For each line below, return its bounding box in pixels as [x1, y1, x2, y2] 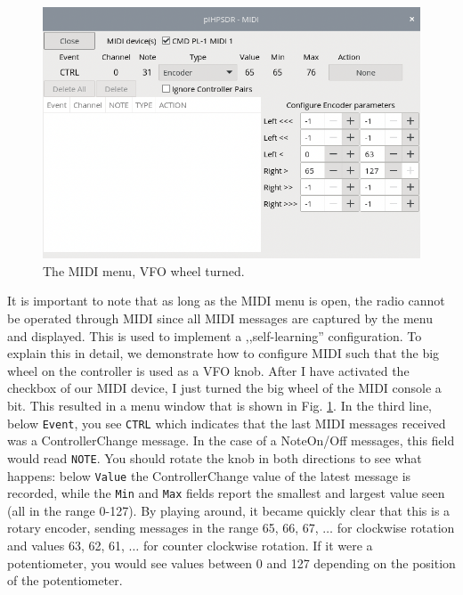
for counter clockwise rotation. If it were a [142, 536, 373, 555]
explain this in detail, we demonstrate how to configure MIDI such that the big [7, 344, 440, 363]
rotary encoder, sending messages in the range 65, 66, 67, [7, 518, 319, 537]
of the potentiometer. [7, 571, 123, 590]
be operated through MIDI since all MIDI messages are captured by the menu [7, 309, 433, 328]
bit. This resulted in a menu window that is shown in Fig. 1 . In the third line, [7, 396, 433, 415]
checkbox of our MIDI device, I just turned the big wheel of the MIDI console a [7, 379, 442, 397]
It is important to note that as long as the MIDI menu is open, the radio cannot [7, 291, 445, 310]
